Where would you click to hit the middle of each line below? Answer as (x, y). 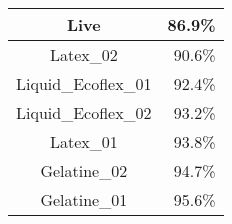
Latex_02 (83, 54)
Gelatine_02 (84, 170)
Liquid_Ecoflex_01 (84, 83)
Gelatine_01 (84, 199)
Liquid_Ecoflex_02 (84, 112)
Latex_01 (83, 141)
